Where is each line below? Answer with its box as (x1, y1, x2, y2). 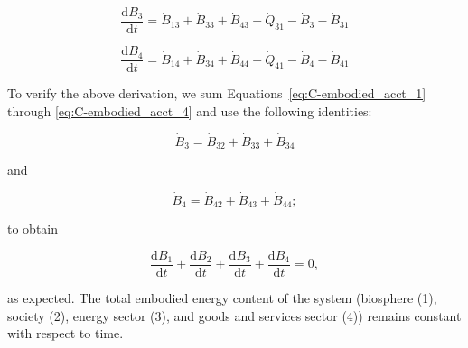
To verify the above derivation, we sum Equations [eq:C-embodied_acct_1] (7, 84, 426, 103)
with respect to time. (7, 324, 124, 343)
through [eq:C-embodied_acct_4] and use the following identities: (7, 101, 372, 120)
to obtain (7, 219, 59, 238)
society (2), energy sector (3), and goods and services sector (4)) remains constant (7, 306, 462, 325)
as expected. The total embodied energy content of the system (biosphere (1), (7, 288, 437, 307)
